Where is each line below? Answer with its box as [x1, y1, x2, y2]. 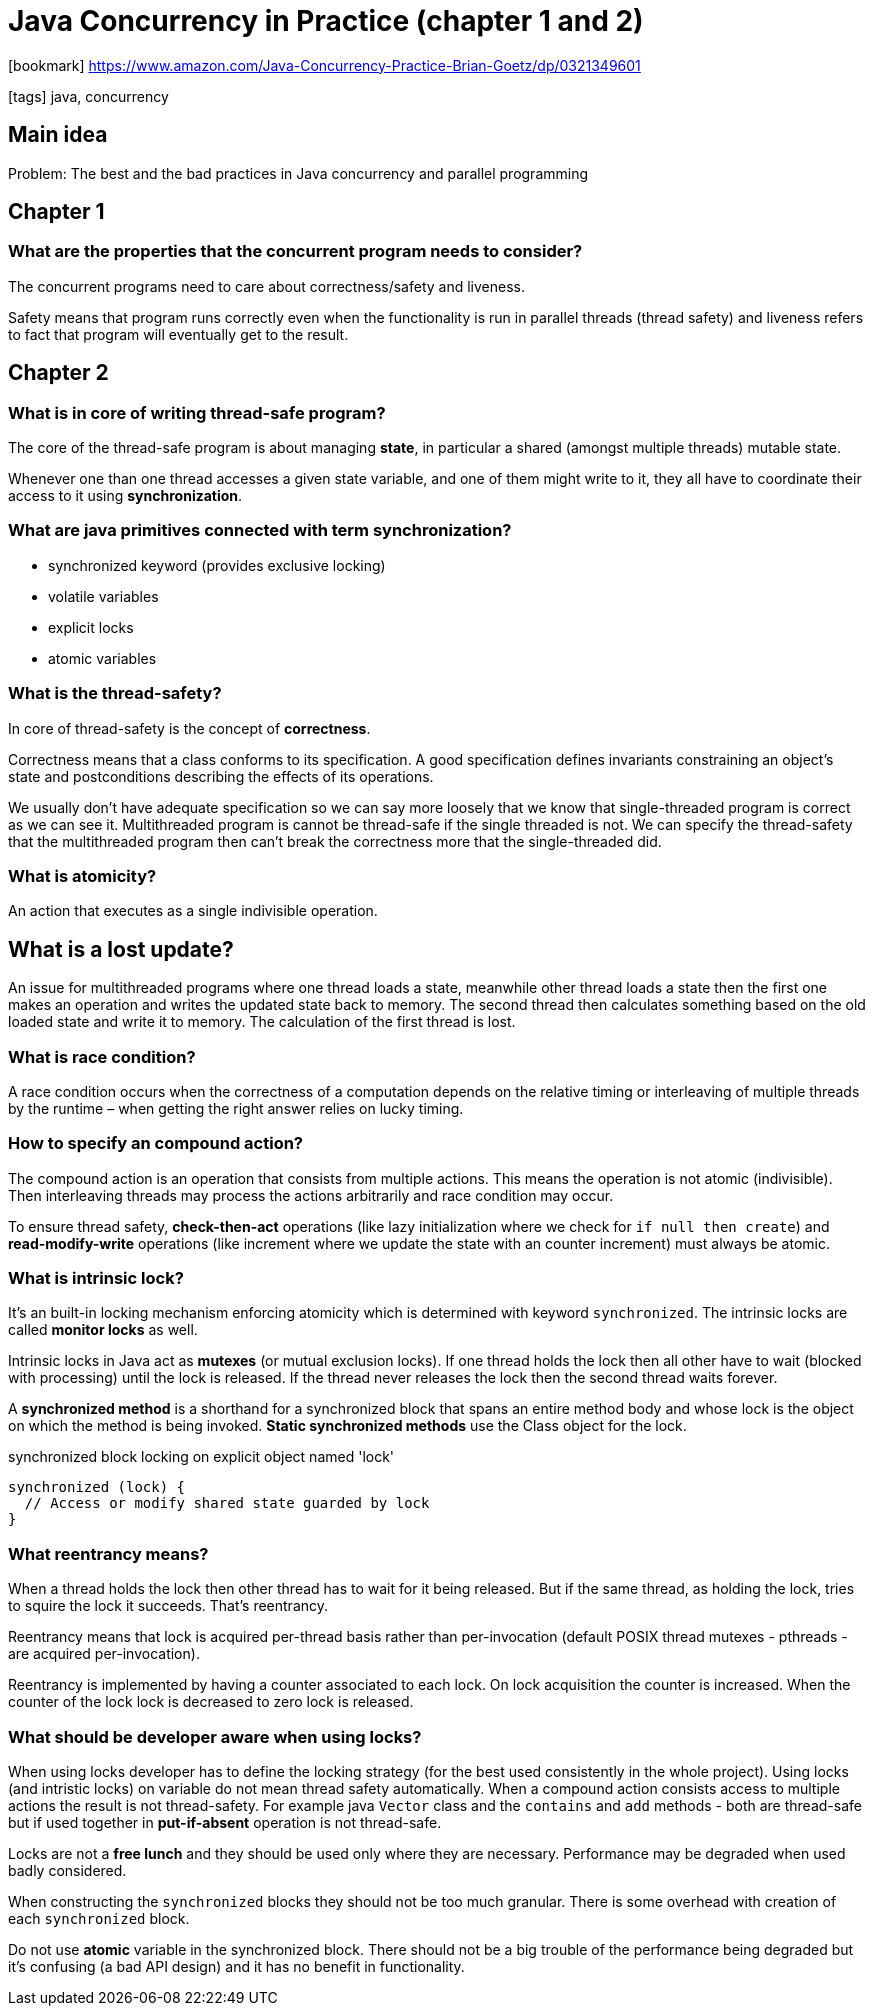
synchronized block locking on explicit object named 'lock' [8, 1448, 395, 1466]
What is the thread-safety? [8, 683, 222, 704]
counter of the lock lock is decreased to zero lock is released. [8, 1693, 414, 1711]
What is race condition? [8, 1046, 196, 1067]
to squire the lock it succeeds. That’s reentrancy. [8, 1597, 329, 1615]
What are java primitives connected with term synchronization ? [8, 520, 512, 541]
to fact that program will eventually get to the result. [8, 325, 349, 343]
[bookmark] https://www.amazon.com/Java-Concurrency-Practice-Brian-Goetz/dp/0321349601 [8, 56, 641, 74]
